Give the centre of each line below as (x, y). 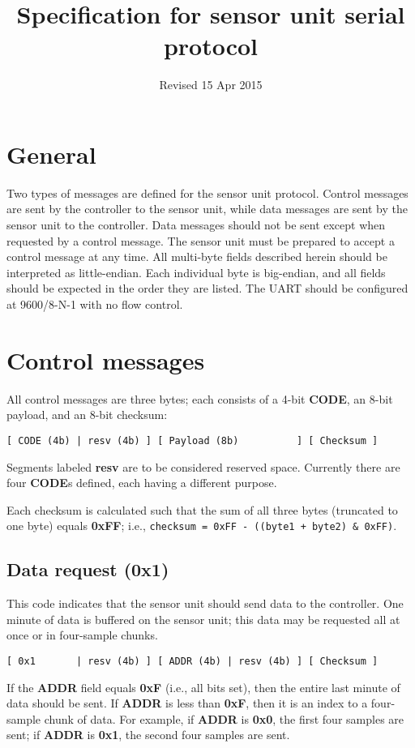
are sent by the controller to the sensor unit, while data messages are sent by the (207, 209)
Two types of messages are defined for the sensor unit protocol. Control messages (207, 192)
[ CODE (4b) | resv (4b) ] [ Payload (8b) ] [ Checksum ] (193, 440)
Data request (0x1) (88, 569)
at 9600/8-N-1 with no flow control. (95, 304)
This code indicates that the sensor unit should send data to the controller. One (205, 603)
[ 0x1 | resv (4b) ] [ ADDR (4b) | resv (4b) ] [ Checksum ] (193, 661)
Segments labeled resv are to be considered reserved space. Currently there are (203, 466)
